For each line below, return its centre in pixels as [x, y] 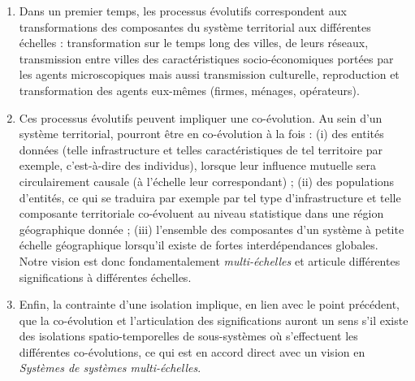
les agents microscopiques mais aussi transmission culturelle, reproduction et [209, 74]
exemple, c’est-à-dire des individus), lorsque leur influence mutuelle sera [197, 165]
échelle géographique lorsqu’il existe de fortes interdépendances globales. [199, 245]
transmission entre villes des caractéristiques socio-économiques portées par [206, 58]
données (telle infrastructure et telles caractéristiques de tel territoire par [201, 149]
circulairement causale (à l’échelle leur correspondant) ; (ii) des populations [207, 181]
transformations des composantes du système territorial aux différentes [195, 26]
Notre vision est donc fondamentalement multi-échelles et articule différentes [210, 260]
